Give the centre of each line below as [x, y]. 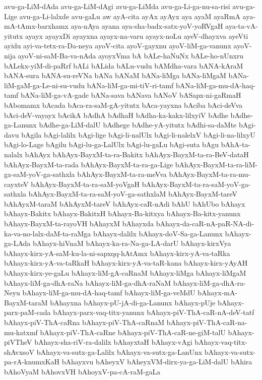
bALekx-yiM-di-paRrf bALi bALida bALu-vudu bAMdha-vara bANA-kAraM [124, 65]
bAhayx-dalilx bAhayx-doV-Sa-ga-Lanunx [158, 233]
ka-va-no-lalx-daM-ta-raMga [48, 233]
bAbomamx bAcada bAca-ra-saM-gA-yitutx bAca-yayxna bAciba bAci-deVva [123, 105]
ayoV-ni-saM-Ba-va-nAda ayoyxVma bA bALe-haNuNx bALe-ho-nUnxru [131, 55]
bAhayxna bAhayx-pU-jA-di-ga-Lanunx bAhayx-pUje [133, 302]
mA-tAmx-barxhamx [36, 26]
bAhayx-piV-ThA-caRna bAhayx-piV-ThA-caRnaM [84, 322]
